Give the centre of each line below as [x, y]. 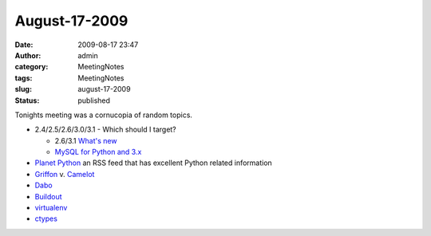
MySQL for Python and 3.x [98, 152]
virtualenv [51, 208]
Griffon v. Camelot [65, 174]
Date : [24, 45]
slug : [23, 89]
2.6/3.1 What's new [86, 140]
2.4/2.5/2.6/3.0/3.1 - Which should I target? [106, 130]
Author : [28, 55]
